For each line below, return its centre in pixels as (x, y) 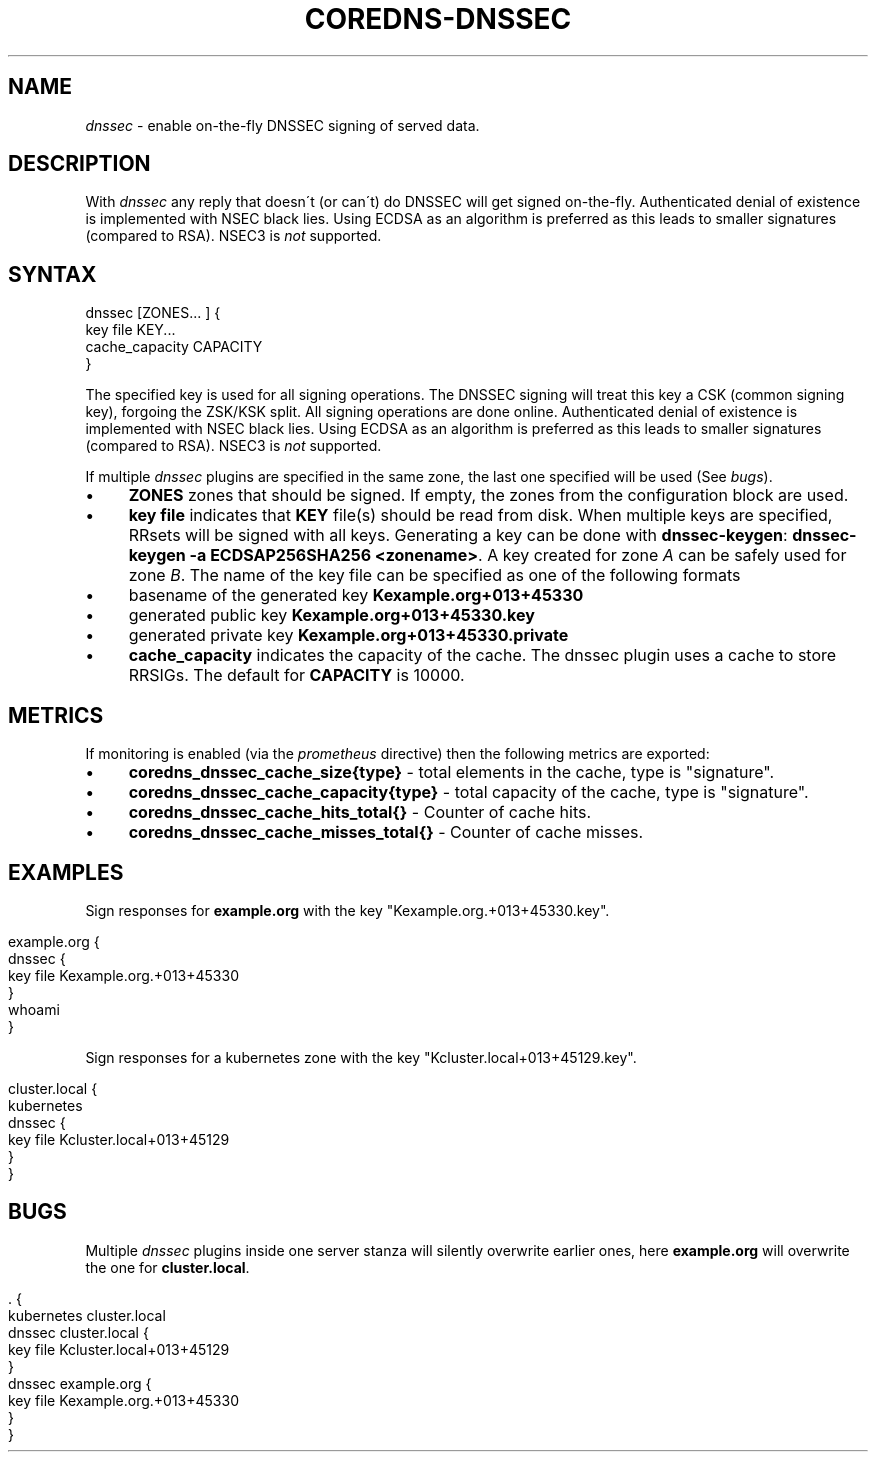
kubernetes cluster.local (87, 1315)
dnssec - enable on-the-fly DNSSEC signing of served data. (282, 125)
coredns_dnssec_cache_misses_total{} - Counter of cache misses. (386, 832)
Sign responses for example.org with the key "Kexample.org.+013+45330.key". (347, 910)
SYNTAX (52, 274)
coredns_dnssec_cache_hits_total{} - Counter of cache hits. (360, 812)
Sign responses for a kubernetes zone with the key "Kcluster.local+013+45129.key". (361, 1057)
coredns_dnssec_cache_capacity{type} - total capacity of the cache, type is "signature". (468, 792)
